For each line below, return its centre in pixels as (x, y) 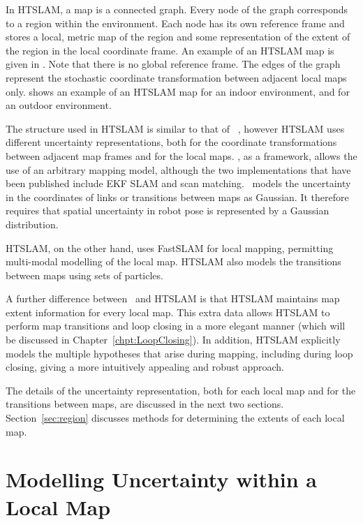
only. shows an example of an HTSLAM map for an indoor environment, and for (178, 91)
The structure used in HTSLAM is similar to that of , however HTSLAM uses (175, 128)
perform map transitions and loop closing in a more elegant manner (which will (176, 326)
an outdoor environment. (59, 105)
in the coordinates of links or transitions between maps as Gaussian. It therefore (177, 197)
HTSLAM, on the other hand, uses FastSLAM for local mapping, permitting (170, 247)
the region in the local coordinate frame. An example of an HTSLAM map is (170, 50)
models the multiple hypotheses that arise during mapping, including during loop (179, 353)
